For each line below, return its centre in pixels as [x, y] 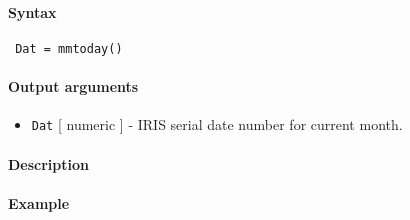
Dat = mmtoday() [69, 48]
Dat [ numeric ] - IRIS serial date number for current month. [217, 124]
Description [49, 163]
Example [39, 202]
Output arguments [73, 86]
